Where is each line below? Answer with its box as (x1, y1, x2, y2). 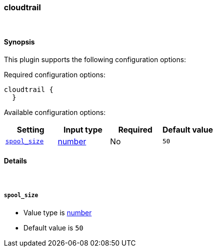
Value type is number (23, 208, 92, 217)
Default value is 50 (23, 223, 84, 232)
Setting (17, 124, 44, 135)
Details (4, 157, 27, 165)
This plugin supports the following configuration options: (4, 55, 186, 64)
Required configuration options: (4, 70, 106, 79)
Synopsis (4, 37, 35, 46)
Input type (63, 124, 103, 135)
